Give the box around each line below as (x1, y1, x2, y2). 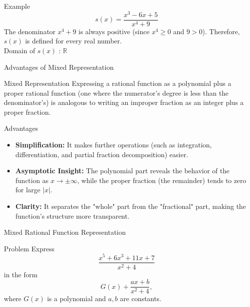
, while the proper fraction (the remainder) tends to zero (77, 175, 246, 185)
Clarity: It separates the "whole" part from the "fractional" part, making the (15, 201, 246, 211)
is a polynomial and (47, 293, 106, 304)
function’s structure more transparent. (15, 210, 130, 221)
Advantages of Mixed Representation (4, 61, 114, 72)
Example (4, 1, 30, 11)
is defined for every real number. (25, 36, 122, 46)
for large (15, 184, 40, 195)
